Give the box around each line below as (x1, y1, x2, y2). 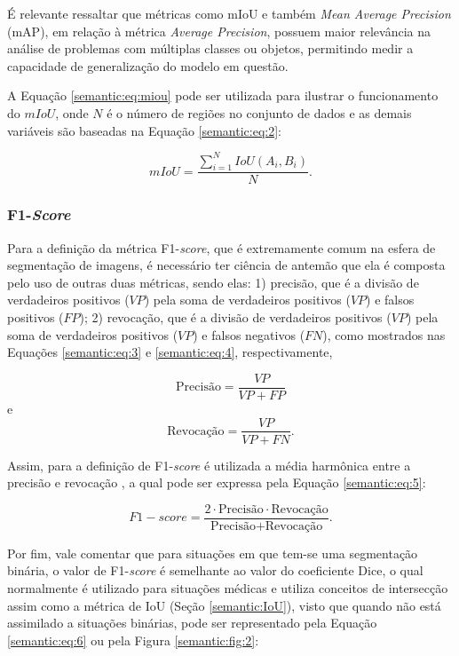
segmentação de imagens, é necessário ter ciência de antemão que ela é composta (7, 256, 446, 274)
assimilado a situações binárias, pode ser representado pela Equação (7, 613, 377, 632)
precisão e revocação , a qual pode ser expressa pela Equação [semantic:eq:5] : (7, 473, 426, 492)
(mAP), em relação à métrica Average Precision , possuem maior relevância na (7, 21, 431, 40)
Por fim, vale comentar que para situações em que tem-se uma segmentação (7, 543, 418, 562)
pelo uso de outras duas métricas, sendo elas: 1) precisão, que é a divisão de (7, 273, 419, 291)
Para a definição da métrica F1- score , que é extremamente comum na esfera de (7, 238, 436, 257)
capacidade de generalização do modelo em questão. (7, 56, 289, 75)
